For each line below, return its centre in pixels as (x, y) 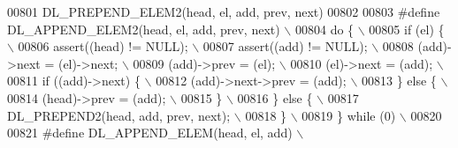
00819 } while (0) (349, 115)
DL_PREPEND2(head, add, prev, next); (119, 115)
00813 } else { (399, 81)
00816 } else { (275, 97)
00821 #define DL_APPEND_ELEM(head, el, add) (150, 133)
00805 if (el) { (407, 29)
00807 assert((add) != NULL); (285, 46)
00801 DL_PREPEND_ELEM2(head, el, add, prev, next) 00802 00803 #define (224, 11)
